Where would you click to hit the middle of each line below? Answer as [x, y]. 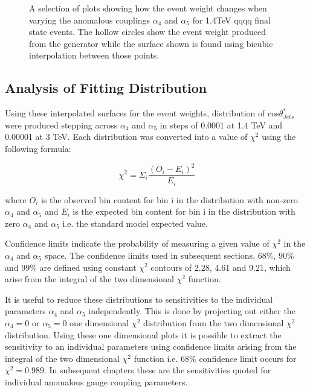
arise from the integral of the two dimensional [89, 279]
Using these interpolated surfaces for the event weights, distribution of [135, 113]
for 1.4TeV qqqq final [231, 20]
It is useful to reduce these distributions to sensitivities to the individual [139, 299]
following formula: [38, 148]
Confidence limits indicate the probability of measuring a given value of [137, 243]
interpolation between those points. [94, 55]
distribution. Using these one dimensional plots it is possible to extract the [143, 334]
